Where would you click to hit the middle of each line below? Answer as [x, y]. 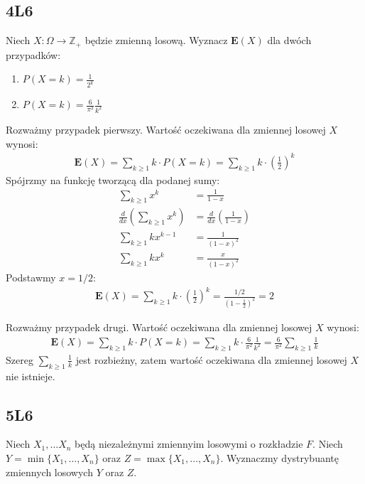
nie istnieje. [31, 376]
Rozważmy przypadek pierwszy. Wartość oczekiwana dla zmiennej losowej [166, 129]
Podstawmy [31, 277]
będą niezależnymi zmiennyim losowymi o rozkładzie [189, 444]
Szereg [20, 359]
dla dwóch [289, 40]
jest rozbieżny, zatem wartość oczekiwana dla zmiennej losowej [211, 359]
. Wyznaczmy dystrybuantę [279, 458]
